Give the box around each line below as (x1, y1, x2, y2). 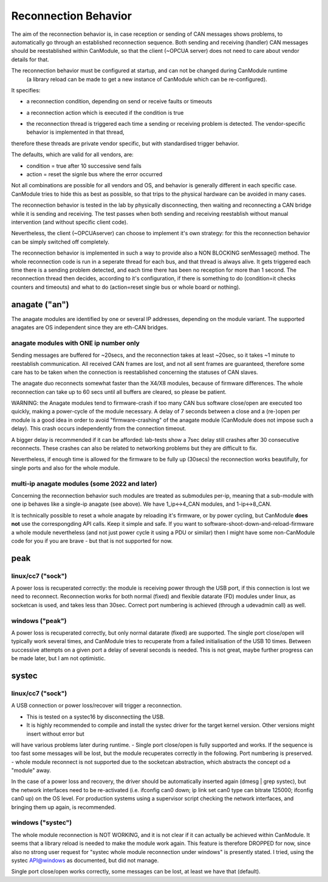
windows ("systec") (11, 818, 72, 827)
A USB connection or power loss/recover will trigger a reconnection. (11, 702, 182, 709)
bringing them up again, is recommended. (11, 803, 116, 811)
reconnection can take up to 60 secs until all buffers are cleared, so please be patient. (11, 388, 227, 395)
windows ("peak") (11, 616, 67, 625)
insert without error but (26, 730, 84, 737)
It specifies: (11, 86, 41, 94)
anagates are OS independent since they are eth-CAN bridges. (11, 324, 168, 331)
